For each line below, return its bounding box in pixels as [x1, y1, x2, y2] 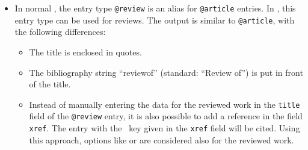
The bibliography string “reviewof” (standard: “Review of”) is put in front [29, 66, 303, 78]
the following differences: [14, 25, 106, 38]
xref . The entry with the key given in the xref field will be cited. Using [29, 122, 300, 134]
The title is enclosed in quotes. [29, 45, 142, 58]
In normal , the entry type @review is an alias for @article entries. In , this [14, 2, 296, 14]
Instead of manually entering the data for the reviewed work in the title [29, 98, 300, 110]
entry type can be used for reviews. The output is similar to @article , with [14, 13, 295, 26]
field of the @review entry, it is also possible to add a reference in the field [29, 110, 303, 122]
